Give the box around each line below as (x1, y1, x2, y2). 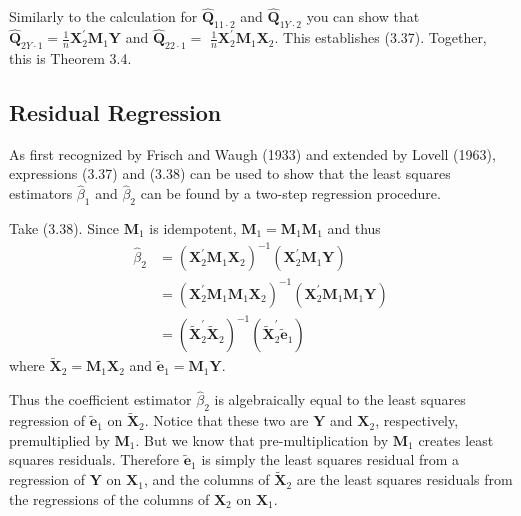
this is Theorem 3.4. (9, 48, 132, 69)
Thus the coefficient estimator (9, 389, 192, 410)
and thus (327, 218, 381, 239)
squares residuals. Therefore (9, 449, 180, 470)
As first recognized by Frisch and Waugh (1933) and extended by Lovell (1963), (9, 143, 496, 164)
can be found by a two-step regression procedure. (140, 183, 441, 204)
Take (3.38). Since (9, 218, 120, 239)
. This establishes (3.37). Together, (274, 27, 487, 48)
